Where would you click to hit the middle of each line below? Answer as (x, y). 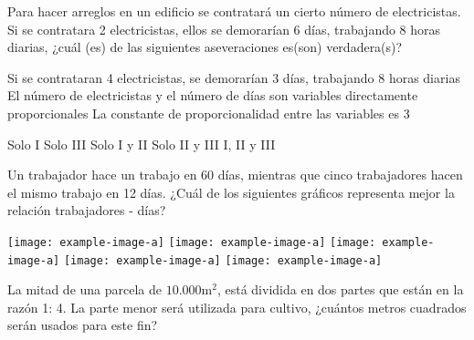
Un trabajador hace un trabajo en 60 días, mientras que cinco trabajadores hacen (235, 175)
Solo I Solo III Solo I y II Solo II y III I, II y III (142, 144)
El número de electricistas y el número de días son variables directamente (213, 95)
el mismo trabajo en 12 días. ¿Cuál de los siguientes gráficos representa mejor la (231, 192)
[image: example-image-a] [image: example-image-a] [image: (192, 242)
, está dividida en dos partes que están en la (340, 289)
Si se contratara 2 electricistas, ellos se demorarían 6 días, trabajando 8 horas (224, 29)
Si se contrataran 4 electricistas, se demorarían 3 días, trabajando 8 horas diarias (234, 77)
